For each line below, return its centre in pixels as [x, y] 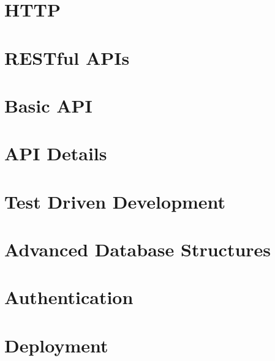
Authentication [69, 297]
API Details [56, 153]
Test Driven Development [115, 201]
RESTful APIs [67, 57]
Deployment [56, 345]
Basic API [48, 105]
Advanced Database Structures [138, 249]
